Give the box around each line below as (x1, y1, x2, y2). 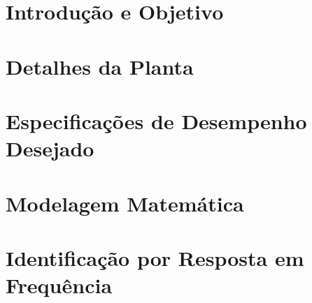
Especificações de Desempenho (6, 106, 307, 135)
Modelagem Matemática (6, 189, 244, 217)
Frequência (6, 271, 113, 300)
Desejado (6, 134, 94, 163)
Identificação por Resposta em (6, 243, 304, 272)
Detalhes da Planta (6, 52, 194, 80)
